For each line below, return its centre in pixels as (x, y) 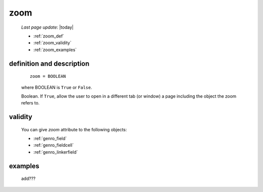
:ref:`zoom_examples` (55, 50)
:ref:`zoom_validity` (52, 43)
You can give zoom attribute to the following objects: (74, 129)
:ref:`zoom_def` (49, 36)
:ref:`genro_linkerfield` (56, 152)
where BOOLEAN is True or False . (57, 87)
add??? (28, 179)
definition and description (49, 63)
